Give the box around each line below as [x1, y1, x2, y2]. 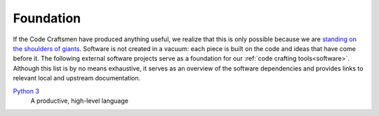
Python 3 [13, 87, 40, 95]
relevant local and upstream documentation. [13, 74, 141, 82]
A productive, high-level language [30, 96, 129, 105]
